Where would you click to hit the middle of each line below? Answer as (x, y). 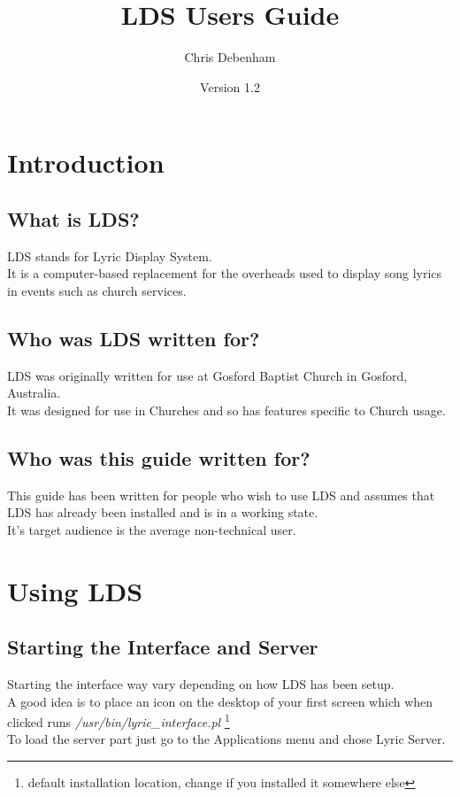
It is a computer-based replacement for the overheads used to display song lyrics (225, 273)
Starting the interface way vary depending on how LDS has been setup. (201, 684)
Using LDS (75, 590)
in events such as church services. (97, 290)
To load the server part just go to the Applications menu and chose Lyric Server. (226, 739)
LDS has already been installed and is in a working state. (163, 512)
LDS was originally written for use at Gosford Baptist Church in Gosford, (207, 375)
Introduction (86, 162)
